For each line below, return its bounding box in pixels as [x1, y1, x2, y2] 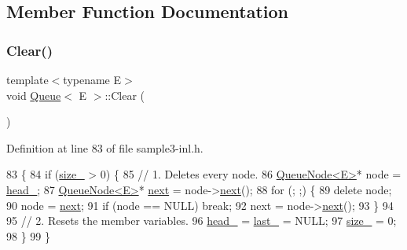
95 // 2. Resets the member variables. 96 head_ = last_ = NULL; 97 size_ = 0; [6, 212, 397, 229]
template [6, 72, 49, 87]
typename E [63, 72, 122, 87]
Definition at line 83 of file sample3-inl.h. [6, 139, 203, 156]
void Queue [6, 86, 61, 103]
